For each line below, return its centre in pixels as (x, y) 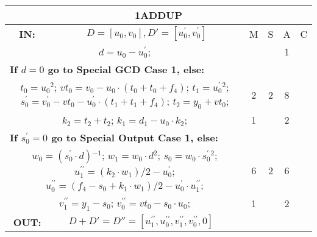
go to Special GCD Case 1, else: (126, 69)
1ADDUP (158, 15)
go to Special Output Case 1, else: (135, 138)
